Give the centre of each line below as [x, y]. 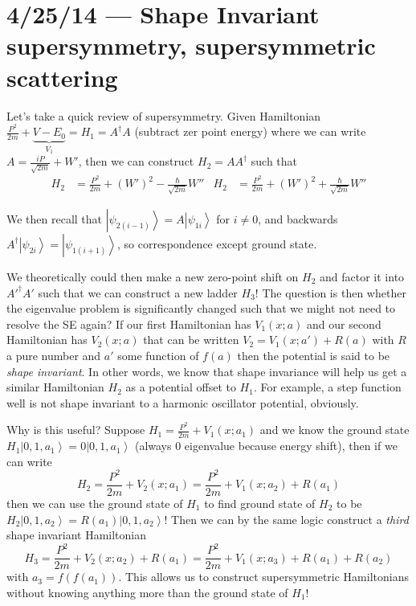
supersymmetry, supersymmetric [191, 45]
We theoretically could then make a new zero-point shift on [153, 276]
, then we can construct [136, 161]
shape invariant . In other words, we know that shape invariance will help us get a [207, 371]
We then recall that [55, 218]
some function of [158, 355]
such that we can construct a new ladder [138, 292]
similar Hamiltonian [55, 387]
